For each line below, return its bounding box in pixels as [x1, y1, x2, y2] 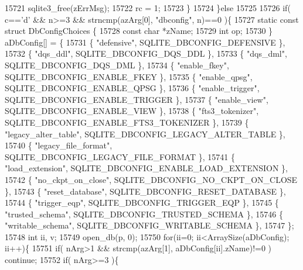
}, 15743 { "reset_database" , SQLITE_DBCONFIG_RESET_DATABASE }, [5, 185, 286, 197]
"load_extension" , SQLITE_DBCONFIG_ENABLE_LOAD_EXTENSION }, [5, 162, 288, 174]
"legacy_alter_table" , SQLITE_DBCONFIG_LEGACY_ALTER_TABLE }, [5, 127, 285, 140]
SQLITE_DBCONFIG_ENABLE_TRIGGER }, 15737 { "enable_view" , [5, 93, 268, 105]
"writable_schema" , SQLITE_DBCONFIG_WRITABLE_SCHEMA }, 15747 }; [5, 219, 294, 231]
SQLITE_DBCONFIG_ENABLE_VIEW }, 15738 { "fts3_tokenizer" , [5, 105, 259, 117]
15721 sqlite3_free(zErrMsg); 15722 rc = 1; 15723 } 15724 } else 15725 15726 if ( [5, 2, 291, 13]
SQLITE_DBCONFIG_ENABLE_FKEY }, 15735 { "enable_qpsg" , [5, 70, 253, 82]
